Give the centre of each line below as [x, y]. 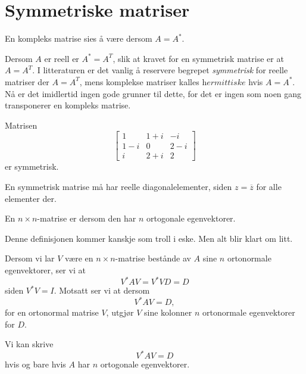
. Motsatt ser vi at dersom [102, 290]
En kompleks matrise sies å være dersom [79, 38]
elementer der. [31, 198]
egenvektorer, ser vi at [45, 269]
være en [79, 258]
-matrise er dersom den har [87, 218]
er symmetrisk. [32, 166]
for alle [269, 186]
